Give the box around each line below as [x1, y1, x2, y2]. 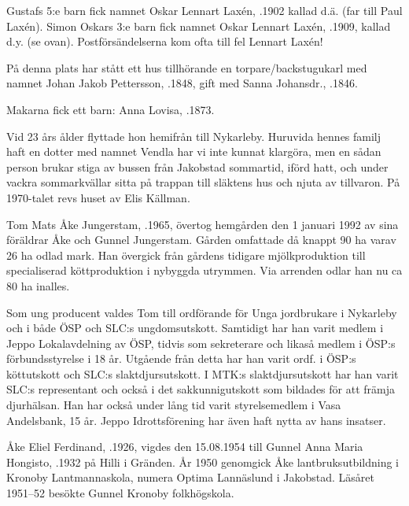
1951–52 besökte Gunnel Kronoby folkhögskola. [6, 485, 234, 501]
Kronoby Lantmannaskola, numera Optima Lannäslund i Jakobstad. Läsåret [6, 469, 374, 486]
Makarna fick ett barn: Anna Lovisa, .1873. [6, 101, 215, 117]
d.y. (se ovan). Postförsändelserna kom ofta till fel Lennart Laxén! [6, 33, 323, 50]
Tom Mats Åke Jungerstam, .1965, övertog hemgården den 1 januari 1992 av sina [6, 216, 399, 232]
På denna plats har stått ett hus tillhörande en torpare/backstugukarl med [6, 59, 367, 76]
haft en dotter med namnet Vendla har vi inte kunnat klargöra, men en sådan [6, 143, 381, 160]
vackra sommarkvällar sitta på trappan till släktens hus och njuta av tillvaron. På [6, 174, 400, 190]
